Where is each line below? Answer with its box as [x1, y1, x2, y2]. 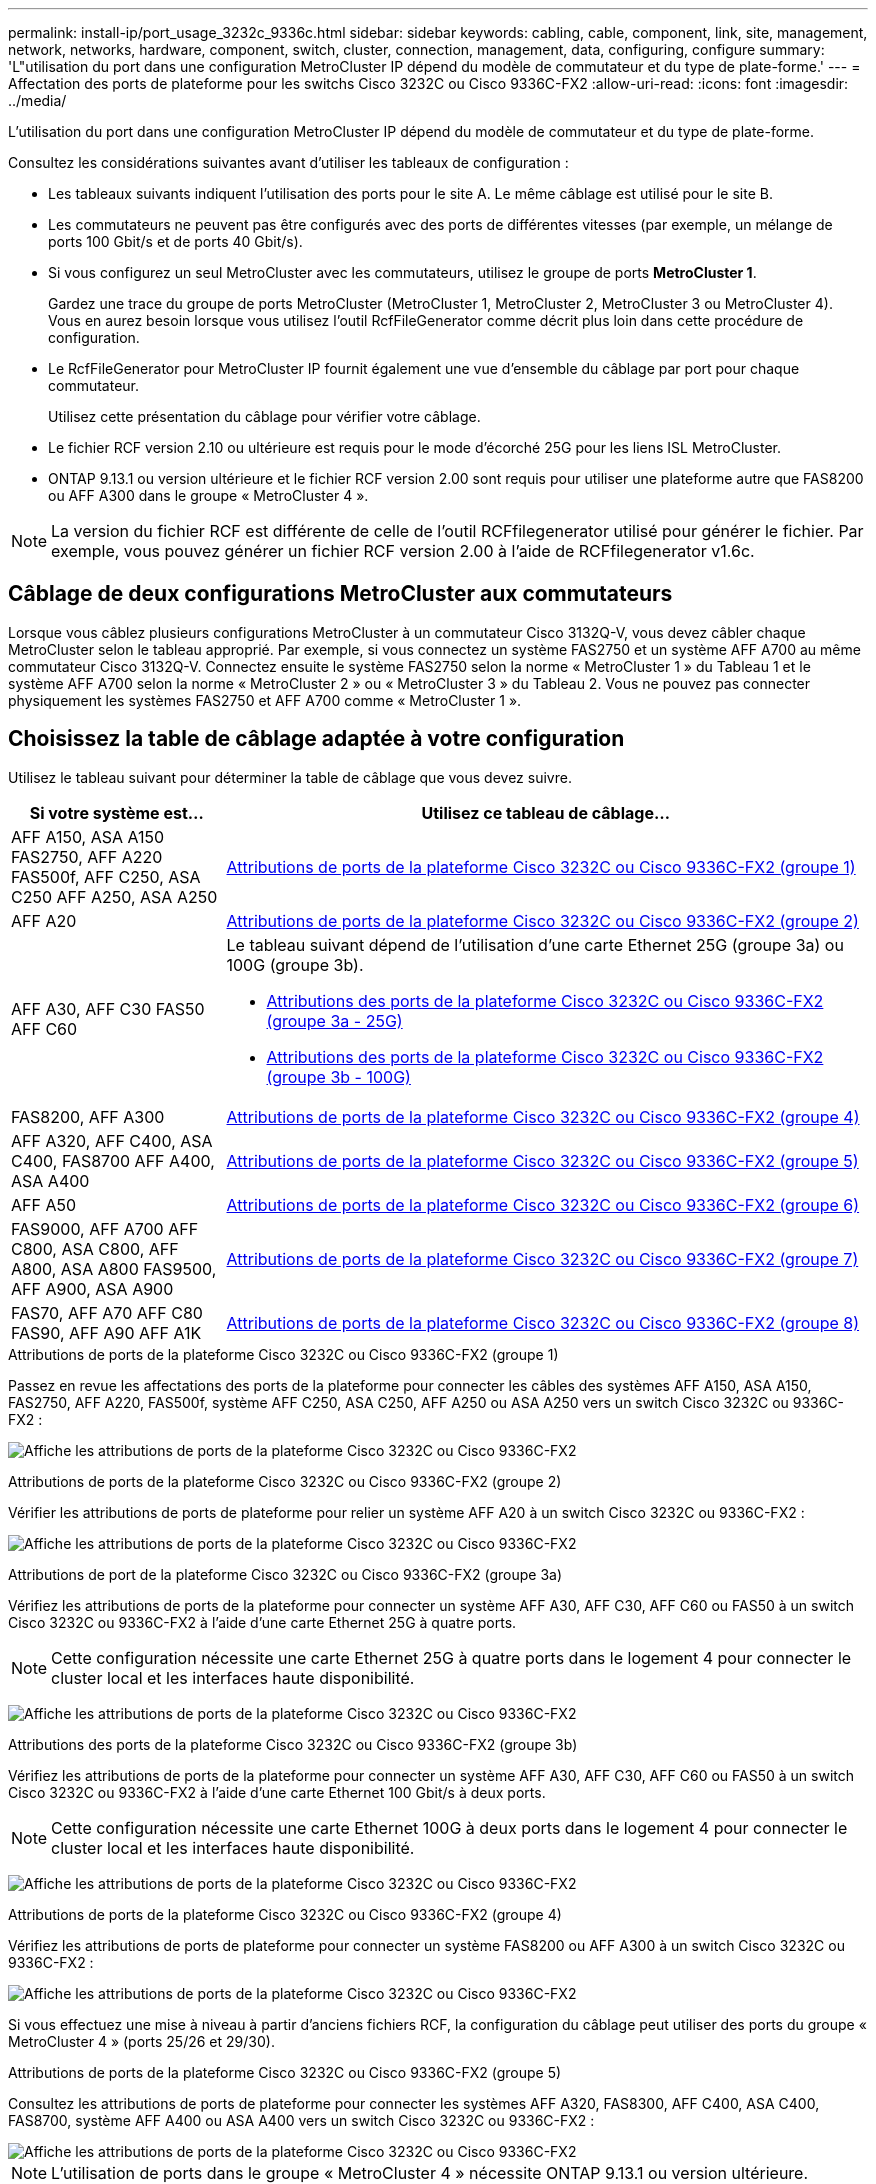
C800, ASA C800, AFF [11, 1238, 179, 1259]
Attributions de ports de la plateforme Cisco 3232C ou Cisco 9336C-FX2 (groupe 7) [226, 1248, 859, 1269]
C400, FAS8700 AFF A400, [11, 1150, 215, 1171]
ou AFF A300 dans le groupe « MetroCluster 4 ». [48, 487, 369, 504]
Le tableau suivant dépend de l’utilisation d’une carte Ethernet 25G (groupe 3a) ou [226, 934, 844, 955]
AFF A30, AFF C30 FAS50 [11, 998, 205, 1019]
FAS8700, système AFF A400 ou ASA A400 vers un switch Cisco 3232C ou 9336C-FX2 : [8, 2111, 595, 2129]
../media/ [8, 92, 67, 109]
